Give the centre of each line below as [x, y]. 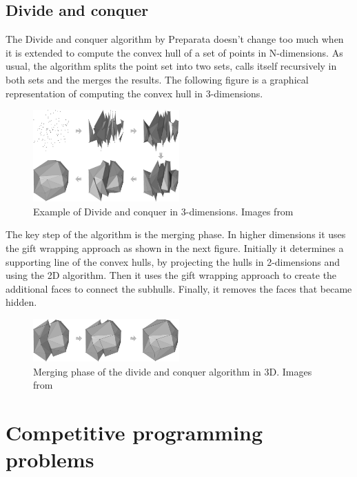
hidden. [21, 302]
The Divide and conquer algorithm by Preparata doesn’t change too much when [175, 39]
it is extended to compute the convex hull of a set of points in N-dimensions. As [174, 52]
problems [50, 459]
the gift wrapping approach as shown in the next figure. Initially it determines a [175, 248]
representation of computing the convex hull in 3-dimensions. [134, 93]
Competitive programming [134, 432]
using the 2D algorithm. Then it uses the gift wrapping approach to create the [171, 275]
